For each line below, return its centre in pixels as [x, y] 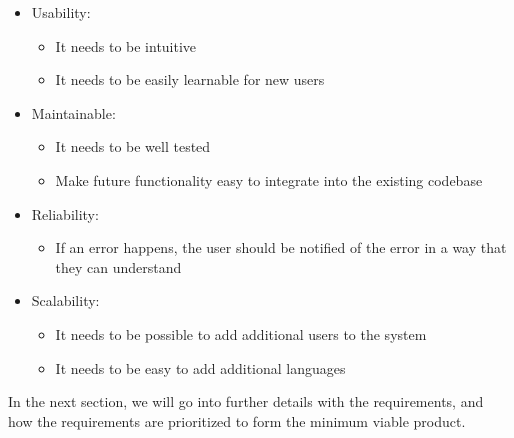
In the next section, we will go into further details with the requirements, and [246, 401]
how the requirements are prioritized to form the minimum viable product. [237, 420]
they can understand [118, 266]
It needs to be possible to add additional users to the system [241, 333]
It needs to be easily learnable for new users [190, 79]
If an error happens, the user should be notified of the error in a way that [281, 247]
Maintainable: [73, 112]
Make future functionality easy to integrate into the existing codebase [269, 179]
